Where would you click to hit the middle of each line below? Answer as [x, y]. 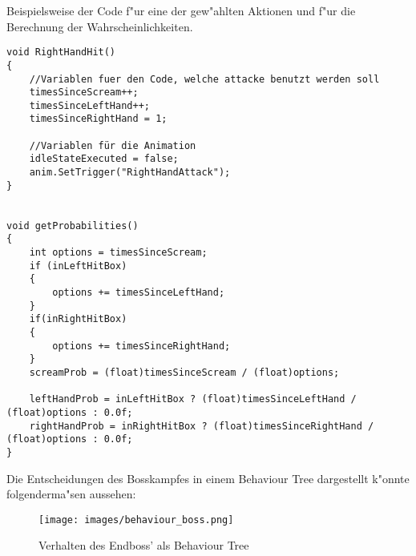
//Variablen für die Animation [113, 145]
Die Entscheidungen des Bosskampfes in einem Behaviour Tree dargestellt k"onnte [208, 478]
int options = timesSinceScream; [118, 253]
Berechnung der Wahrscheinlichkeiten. [100, 26]
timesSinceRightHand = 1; [98, 119]
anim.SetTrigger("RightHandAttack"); [130, 173]
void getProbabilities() [73, 226]
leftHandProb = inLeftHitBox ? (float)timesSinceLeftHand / [193, 399]
